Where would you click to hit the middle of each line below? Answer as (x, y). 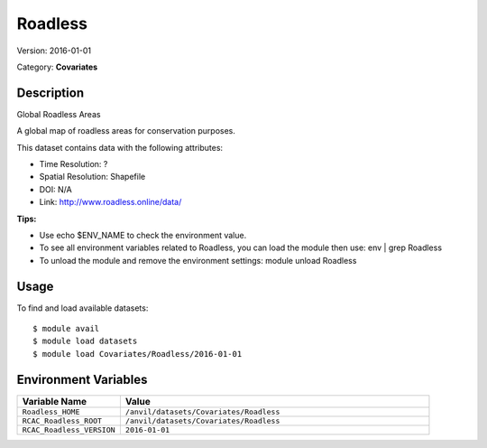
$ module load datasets (85, 341)
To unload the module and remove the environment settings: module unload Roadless (198, 260)
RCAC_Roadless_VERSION (69, 429)
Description (51, 93)
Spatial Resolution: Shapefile (92, 177)
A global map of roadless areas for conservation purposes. (126, 131)
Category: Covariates (57, 67)
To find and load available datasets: (83, 308)
